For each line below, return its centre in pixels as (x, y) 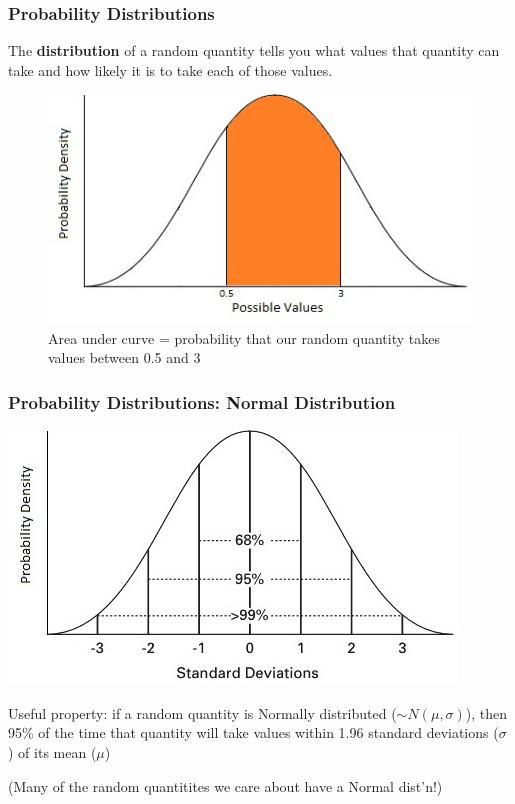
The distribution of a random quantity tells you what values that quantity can (254, 50)
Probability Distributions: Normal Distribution (202, 402)
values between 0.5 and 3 (124, 357)
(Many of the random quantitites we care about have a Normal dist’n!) (225, 785)
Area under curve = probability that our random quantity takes (244, 337)
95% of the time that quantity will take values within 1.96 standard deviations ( (253, 732)
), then (486, 712)
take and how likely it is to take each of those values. (170, 69)
